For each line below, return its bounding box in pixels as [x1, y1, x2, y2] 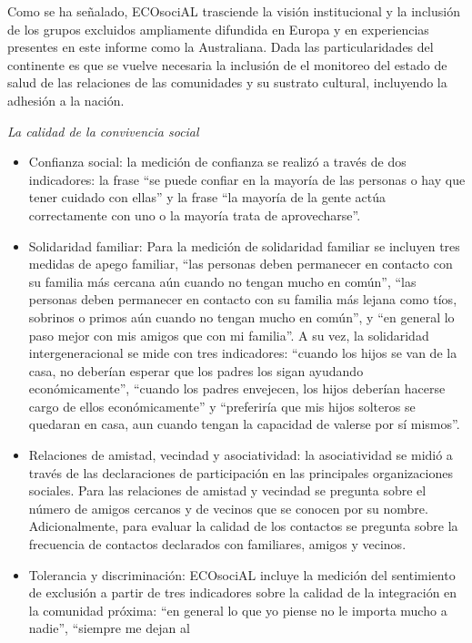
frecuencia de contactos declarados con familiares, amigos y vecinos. [28, 535, 407, 554]
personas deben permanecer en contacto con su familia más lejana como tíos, [28, 290, 457, 309]
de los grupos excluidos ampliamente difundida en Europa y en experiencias [7, 19, 429, 38]
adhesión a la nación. [7, 90, 125, 109]
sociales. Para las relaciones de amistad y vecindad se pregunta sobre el [28, 481, 427, 500]
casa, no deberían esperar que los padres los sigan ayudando [28, 361, 364, 380]
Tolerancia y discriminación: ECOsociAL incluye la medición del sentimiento [28, 565, 456, 584]
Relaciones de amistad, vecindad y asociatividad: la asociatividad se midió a [28, 445, 453, 464]
